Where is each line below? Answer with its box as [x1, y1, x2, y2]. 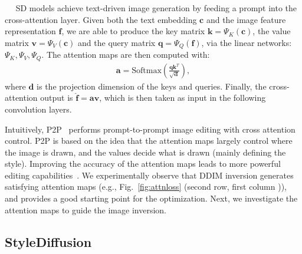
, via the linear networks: [201, 36, 292, 48]
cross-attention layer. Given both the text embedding [5, 13, 197, 25]
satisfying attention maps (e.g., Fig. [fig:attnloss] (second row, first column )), [5, 180, 287, 193]
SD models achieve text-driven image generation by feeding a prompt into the [15, 2, 297, 14]
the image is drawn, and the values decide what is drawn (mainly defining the [5, 146, 286, 158]
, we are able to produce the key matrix [61, 25, 205, 37]
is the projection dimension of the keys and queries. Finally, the [37, 80, 267, 92]
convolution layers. [5, 103, 72, 115]
